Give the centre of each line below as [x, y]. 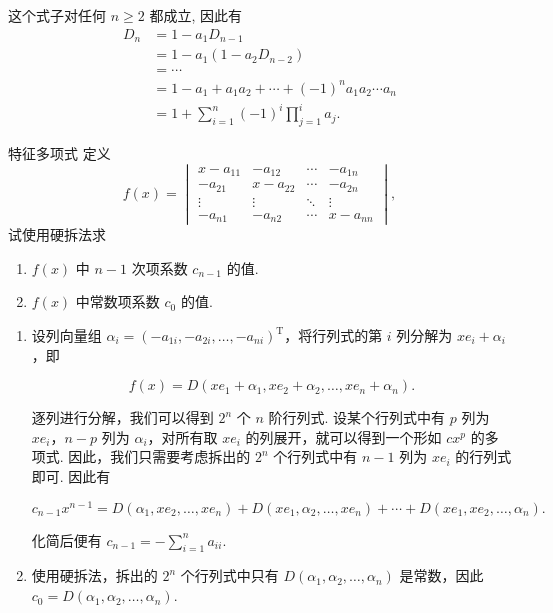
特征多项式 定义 [59, 153]
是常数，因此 [441, 575]
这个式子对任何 [57, 15]
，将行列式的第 [333, 335]
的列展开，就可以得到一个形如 [343, 436]
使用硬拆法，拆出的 [94, 575]
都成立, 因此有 [195, 15]
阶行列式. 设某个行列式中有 [357, 417]
